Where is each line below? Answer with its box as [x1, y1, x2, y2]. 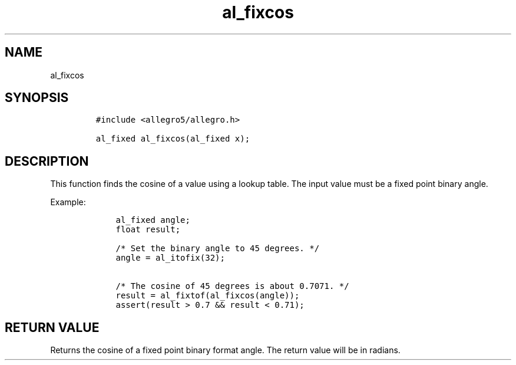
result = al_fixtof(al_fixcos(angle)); [115, 291, 300, 301]
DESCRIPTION [5, 153, 89, 169]
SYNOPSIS [5, 90, 69, 106]
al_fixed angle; [115, 215, 190, 225]
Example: [50, 197, 86, 208]
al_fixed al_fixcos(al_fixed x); [95, 134, 250, 144]
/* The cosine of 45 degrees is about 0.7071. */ [115, 281, 349, 291]
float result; [115, 225, 181, 235]
